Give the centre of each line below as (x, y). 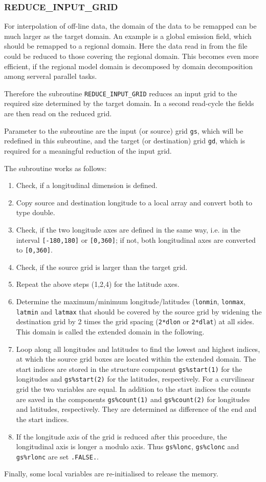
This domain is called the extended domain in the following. (110, 331)
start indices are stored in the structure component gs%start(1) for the (129, 369)
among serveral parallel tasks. (51, 76)
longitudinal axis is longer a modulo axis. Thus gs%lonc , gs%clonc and (128, 446)
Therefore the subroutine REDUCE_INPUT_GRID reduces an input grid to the (121, 93)
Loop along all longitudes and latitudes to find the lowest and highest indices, (138, 349)
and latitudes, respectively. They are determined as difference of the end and (136, 409)
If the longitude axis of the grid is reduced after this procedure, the (121, 436)
